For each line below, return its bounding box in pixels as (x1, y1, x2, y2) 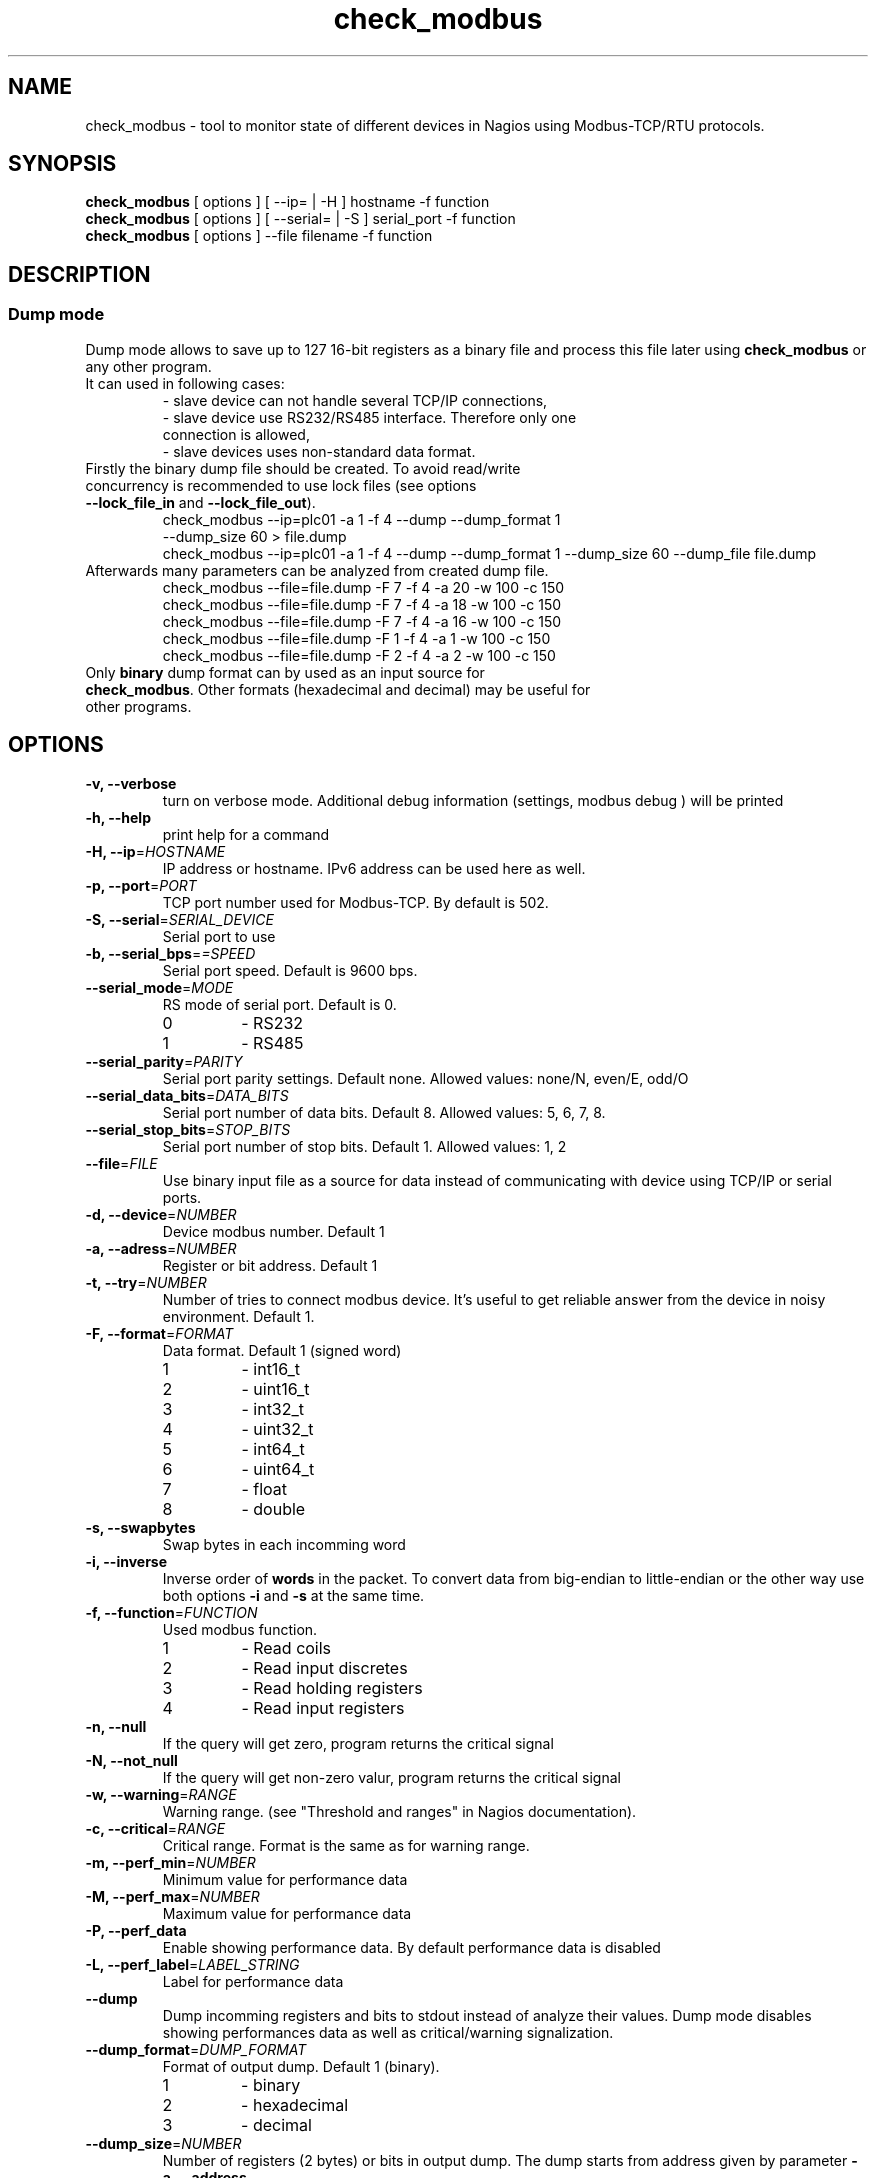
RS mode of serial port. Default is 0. (162, 995, 397, 1013)
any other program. (85, 357, 212, 375)
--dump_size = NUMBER (85, 2134, 242, 2152)
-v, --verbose (85, 774, 177, 792)
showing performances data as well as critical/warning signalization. (162, 2023, 614, 2041)
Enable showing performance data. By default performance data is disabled (162, 1938, 661, 1956)
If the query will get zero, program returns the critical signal (162, 1734, 554, 1752)
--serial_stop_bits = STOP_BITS (85, 1120, 291, 1138)
